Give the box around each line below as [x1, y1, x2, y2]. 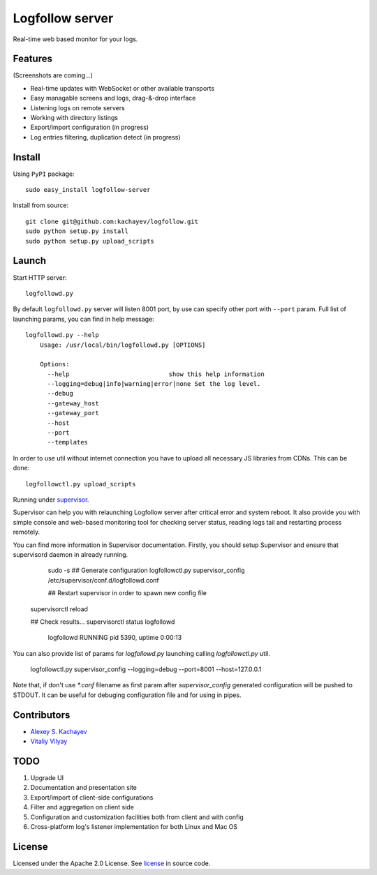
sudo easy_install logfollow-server [25, 186, 151, 194]
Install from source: [13, 201, 69, 209]
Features [13, 53, 52, 65]
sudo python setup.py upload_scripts [25, 237, 155, 245]
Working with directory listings [30, 114, 119, 122]
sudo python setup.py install [25, 227, 129, 235]
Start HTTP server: [13, 273, 67, 282]
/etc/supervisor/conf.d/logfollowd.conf [47, 576, 160, 584]
